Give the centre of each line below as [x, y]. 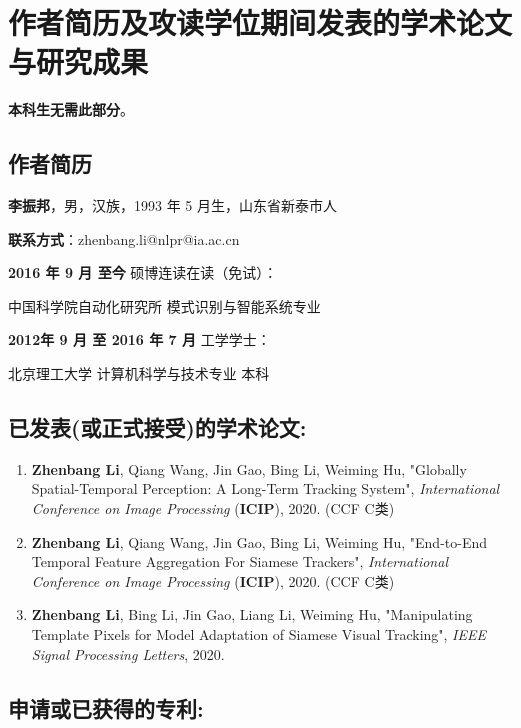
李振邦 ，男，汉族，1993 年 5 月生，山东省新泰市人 [172, 205]
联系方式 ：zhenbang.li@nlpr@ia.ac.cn [124, 238]
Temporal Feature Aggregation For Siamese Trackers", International [239, 561]
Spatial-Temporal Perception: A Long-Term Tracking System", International [265, 488]
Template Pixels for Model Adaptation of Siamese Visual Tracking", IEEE [258, 634]
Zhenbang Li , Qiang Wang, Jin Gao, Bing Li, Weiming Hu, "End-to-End [259, 541]
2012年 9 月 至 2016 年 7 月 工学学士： [139, 339]
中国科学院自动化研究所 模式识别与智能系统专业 [164, 305]
